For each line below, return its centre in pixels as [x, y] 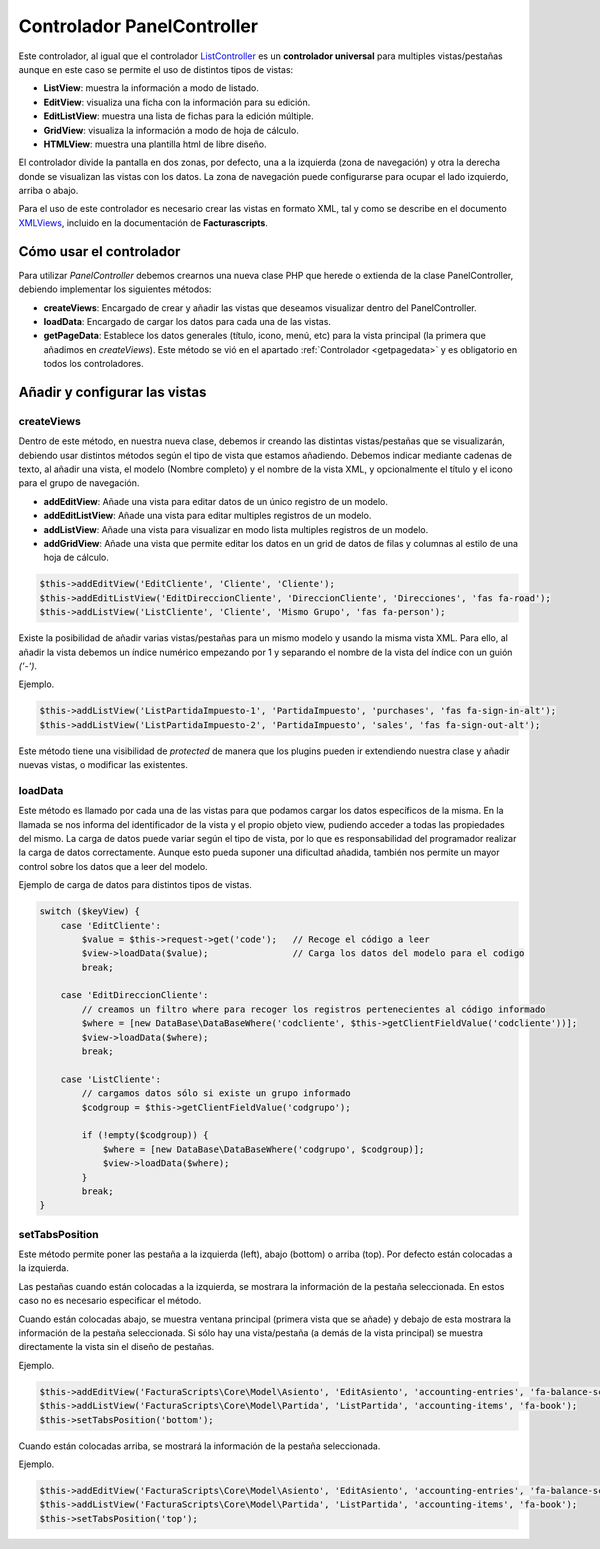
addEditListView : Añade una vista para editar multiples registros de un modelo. [207, 516]
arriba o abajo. [48, 191]
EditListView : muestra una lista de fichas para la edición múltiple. [178, 116]
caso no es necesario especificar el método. [110, 1301]
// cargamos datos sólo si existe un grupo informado [216, 1093]
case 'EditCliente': [111, 925]
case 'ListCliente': [111, 1079]
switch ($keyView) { [89, 911]
